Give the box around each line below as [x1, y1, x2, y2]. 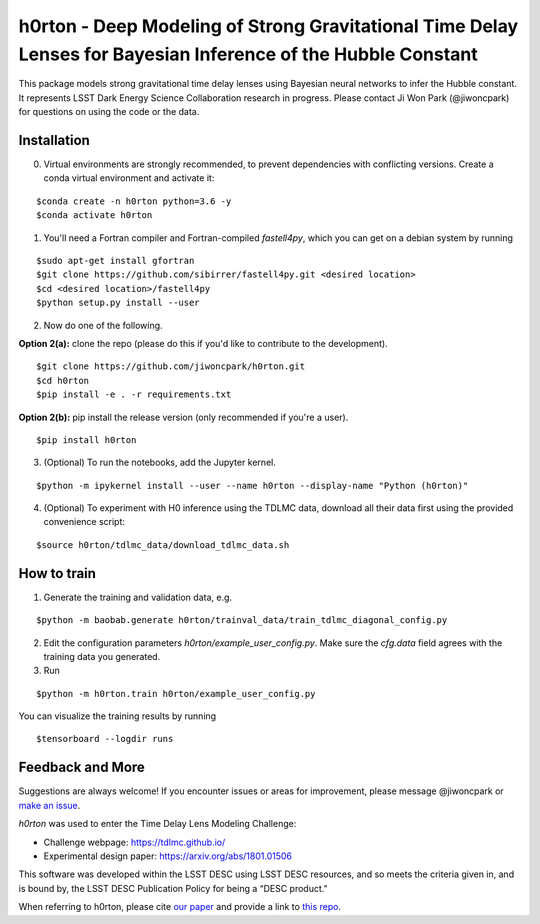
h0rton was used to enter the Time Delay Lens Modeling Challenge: [18, 818, 297, 830]
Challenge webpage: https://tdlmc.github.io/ [43, 836, 226, 848]
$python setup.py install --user [36, 297, 200, 309]
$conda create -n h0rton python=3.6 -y [36, 195, 232, 207]
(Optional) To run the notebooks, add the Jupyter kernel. [43, 456, 277, 469]
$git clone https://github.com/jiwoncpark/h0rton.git [36, 361, 305, 372]
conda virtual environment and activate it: [43, 172, 215, 184]
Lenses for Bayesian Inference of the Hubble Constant [18, 43, 479, 65]
